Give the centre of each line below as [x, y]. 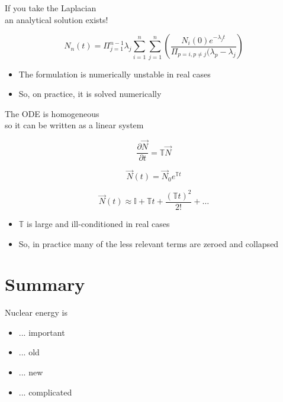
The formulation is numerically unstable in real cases [115, 74]
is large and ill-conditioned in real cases [98, 223]
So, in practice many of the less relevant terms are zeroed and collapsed [149, 243]
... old [29, 352]
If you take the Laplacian [51, 8]
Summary [45, 284]
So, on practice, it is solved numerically [90, 94]
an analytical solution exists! [57, 19]
